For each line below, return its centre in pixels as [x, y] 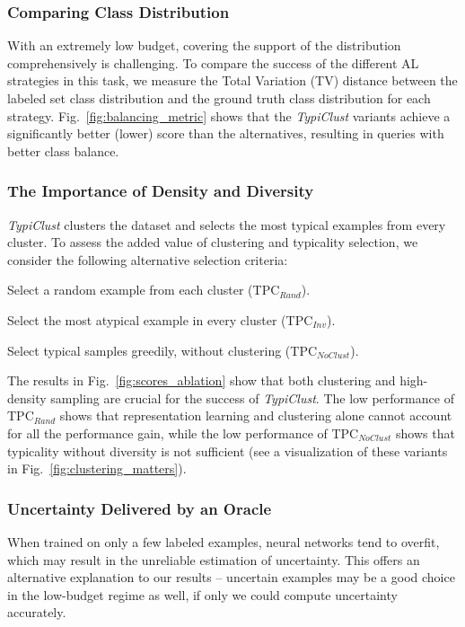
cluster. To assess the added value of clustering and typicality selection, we [213, 242]
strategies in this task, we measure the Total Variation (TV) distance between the [232, 80]
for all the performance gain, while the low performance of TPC [183, 433]
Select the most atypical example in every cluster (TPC [160, 319]
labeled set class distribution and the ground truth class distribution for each [219, 98]
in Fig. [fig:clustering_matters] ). [97, 468]
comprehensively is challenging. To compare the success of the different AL [213, 62]
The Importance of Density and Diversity [161, 191]
